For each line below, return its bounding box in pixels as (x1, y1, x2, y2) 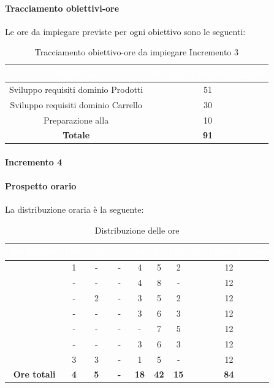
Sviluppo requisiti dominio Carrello (10, 98, 142, 111)
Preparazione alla (44, 113, 109, 126)
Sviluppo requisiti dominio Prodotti (9, 82, 143, 95)
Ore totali (13, 368, 56, 381)
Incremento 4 (5, 156, 63, 168)
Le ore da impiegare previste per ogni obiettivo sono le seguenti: (5, 25, 246, 38)
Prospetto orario (5, 180, 77, 192)
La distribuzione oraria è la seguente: (5, 203, 144, 216)
